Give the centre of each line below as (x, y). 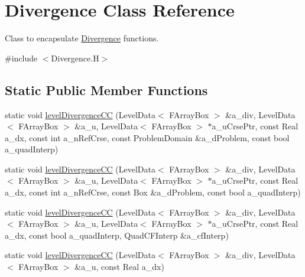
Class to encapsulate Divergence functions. (82, 38)
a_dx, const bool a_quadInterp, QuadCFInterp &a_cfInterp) (117, 235)
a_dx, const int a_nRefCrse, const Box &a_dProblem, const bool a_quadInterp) (153, 192)
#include (21, 58)
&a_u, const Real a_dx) (119, 267)
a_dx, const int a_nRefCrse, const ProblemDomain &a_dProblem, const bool (147, 137)
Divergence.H (75, 58)
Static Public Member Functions (106, 89)
